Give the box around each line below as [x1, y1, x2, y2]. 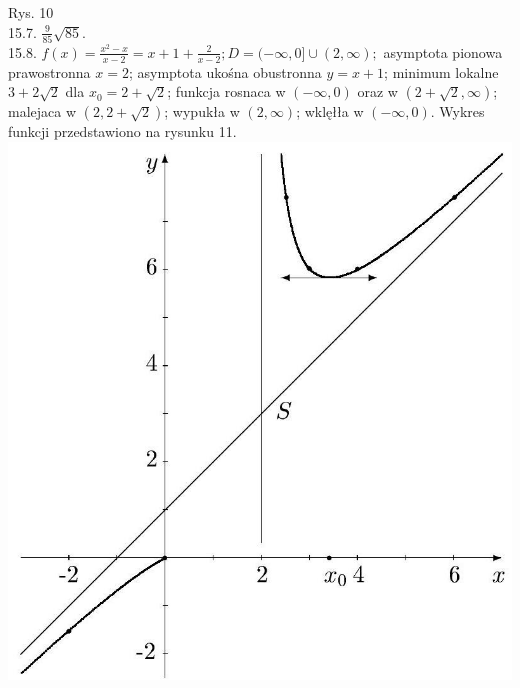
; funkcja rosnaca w [167, 81, 286, 102]
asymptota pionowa [383, 41, 503, 62]
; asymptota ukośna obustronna [128, 61, 322, 82]
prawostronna [8, 61, 91, 82]
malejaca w [8, 101, 77, 122]
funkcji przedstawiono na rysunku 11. [8, 121, 237, 142]
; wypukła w [164, 101, 240, 122]
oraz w [357, 81, 398, 102]
